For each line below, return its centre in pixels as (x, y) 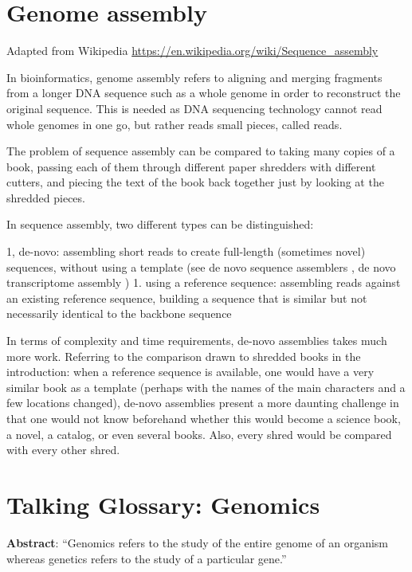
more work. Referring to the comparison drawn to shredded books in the (184, 356)
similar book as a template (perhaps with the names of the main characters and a (206, 387)
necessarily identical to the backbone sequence (119, 313)
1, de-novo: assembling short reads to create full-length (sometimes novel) (186, 251)
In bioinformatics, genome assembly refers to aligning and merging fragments (194, 77)
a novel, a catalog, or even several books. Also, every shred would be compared (199, 434)
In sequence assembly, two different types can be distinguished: (160, 224)
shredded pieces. (46, 197)
